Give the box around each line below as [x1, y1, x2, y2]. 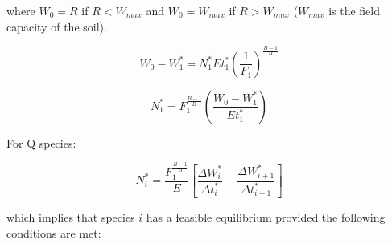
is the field [328, 2, 381, 18]
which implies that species [6, 209, 135, 226]
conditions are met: [6, 225, 101, 242]
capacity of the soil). [6, 18, 107, 35]
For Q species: [6, 134, 76, 151]
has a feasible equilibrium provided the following [146, 209, 386, 226]
